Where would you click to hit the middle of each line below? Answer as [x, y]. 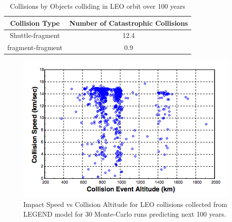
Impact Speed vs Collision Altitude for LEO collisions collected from [125, 204]
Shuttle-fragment [35, 35]
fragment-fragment [35, 47]
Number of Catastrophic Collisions [129, 23]
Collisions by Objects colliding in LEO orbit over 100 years [98, 6]
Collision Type [35, 23]
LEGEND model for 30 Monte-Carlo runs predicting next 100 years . [125, 213]
